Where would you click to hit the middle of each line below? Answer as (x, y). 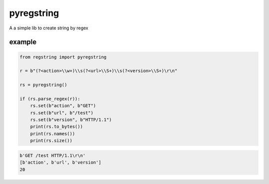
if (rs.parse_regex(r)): (50, 99)
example (23, 42)
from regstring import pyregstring (63, 57)
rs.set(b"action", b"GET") (63, 106)
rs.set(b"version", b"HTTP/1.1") (71, 120)
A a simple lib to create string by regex (49, 28)
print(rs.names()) (53, 134)
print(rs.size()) (51, 141)
